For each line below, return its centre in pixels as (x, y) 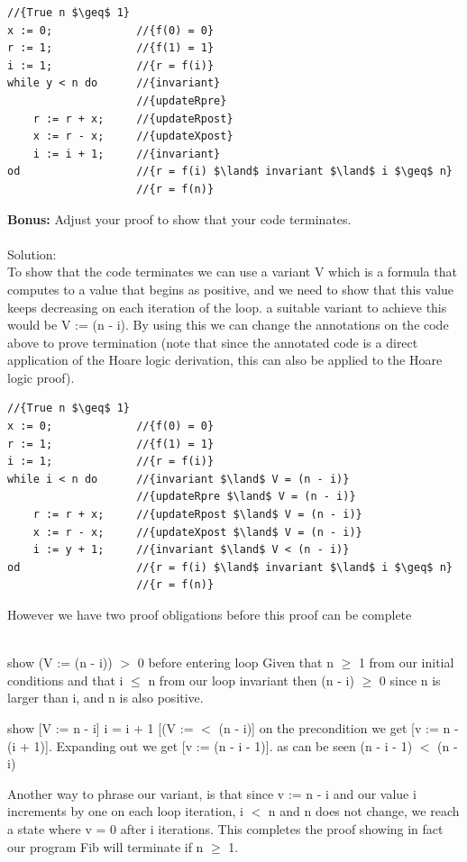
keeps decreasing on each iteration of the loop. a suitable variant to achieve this (227, 307)
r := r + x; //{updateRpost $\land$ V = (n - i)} (197, 515)
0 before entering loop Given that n (235, 662)
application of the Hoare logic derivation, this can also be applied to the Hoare (225, 360)
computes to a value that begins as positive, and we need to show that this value (231, 289)
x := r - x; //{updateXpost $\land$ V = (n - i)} (197, 532)
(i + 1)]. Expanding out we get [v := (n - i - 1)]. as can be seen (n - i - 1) (210, 745)
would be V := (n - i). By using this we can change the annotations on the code (228, 325)
